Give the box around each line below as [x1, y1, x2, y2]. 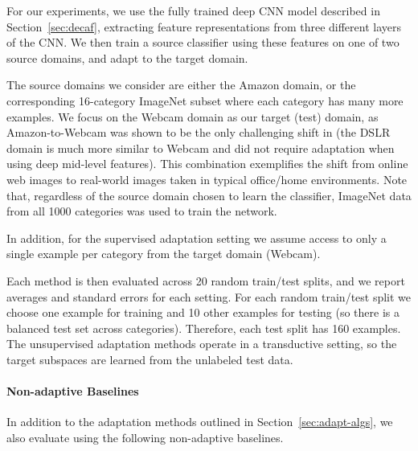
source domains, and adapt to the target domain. [6, 49, 248, 66]
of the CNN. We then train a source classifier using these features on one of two [6, 34, 400, 51]
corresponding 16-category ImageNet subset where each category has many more [6, 92, 404, 109]
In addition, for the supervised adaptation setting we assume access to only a [6, 229, 387, 246]
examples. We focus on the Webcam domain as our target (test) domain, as [6, 108, 379, 125]
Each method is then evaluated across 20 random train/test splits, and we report [6, 272, 405, 289]
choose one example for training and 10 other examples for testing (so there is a [6, 304, 400, 321]
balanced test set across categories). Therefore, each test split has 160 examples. [6, 319, 401, 336]
